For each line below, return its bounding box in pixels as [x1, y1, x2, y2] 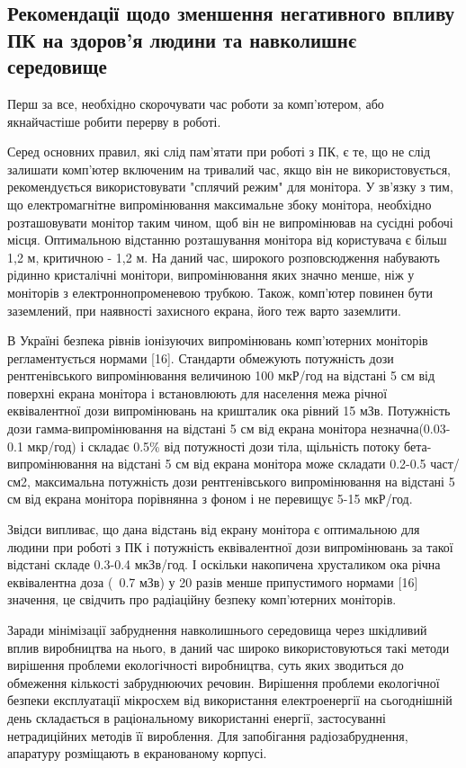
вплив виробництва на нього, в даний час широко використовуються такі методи [7, 638, 450, 656]
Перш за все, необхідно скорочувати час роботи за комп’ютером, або [7, 94, 384, 112]
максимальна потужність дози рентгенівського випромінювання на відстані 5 [34, 471, 455, 490]
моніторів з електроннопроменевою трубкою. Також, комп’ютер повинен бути [7, 282, 433, 301]
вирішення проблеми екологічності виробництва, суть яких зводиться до [7, 656, 404, 674]
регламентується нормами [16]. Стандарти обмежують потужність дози [7, 348, 394, 367]
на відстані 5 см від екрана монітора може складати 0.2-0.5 [101, 454, 426, 473]
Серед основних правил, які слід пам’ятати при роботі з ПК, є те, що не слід [7, 142, 431, 161]
